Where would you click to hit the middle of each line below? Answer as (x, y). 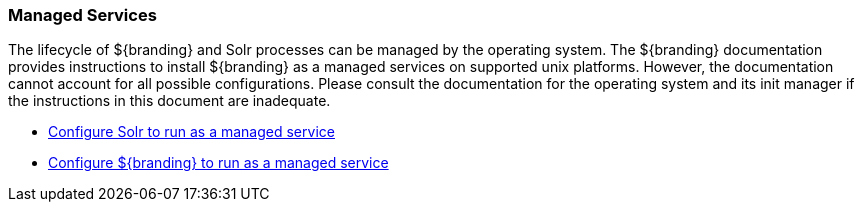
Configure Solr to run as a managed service (191, 132)
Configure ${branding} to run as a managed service (218, 163)
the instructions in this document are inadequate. (169, 101)
